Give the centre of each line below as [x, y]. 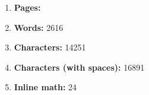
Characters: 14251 [50, 47]
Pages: [27, 7]
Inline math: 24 [45, 87]
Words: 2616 [39, 27]
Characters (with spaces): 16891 [79, 67]
